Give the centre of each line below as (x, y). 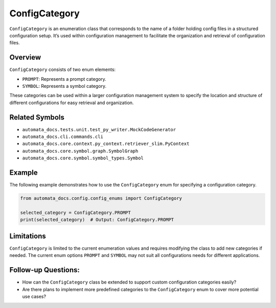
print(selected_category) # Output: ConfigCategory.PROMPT (97, 220)
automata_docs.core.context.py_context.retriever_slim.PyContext (106, 144)
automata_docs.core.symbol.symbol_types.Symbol (83, 158)
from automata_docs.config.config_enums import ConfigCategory (101, 198)
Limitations (28, 236)
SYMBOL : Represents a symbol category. (64, 86)
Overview (25, 57)
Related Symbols (37, 117)
